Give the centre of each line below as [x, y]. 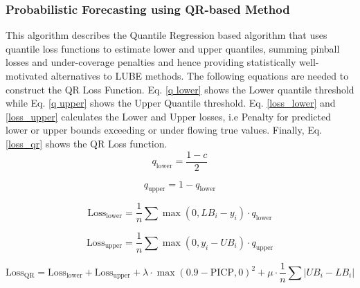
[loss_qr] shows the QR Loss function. [87, 143]
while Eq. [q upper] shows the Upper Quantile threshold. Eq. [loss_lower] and [171, 103]
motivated [27, 75]
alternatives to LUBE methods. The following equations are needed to [200, 75]
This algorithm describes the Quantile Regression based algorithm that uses [166, 35]
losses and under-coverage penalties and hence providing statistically [151, 62]
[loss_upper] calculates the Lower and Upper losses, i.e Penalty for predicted [169, 116]
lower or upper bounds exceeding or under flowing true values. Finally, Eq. [164, 130]
